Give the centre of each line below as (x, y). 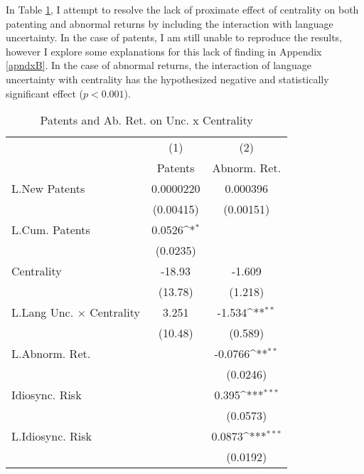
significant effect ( (44, 93)
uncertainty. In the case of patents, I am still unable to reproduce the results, (174, 37)
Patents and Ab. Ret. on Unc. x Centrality (146, 120)
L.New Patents (48, 189)
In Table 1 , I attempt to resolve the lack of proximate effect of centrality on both (182, 9)
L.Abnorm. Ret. (51, 354)
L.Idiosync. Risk (52, 436)
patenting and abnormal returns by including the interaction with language (170, 23)
